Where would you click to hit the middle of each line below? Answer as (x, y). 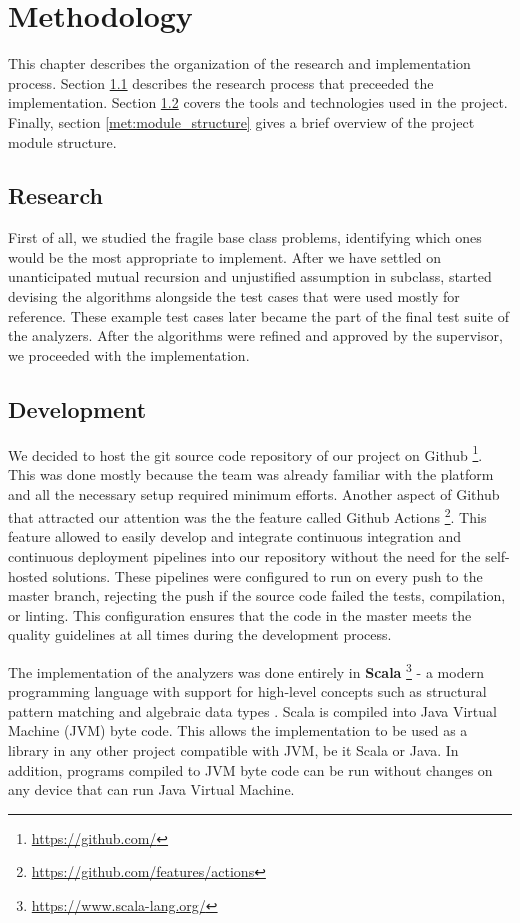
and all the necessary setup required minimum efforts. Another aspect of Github (254, 493)
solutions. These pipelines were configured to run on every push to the (267, 575)
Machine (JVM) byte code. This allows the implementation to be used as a (238, 730)
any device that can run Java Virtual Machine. (151, 789)
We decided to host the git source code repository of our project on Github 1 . (245, 453)
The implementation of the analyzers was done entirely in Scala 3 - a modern (246, 670)
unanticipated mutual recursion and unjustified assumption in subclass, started (250, 276)
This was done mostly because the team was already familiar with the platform (251, 473)
